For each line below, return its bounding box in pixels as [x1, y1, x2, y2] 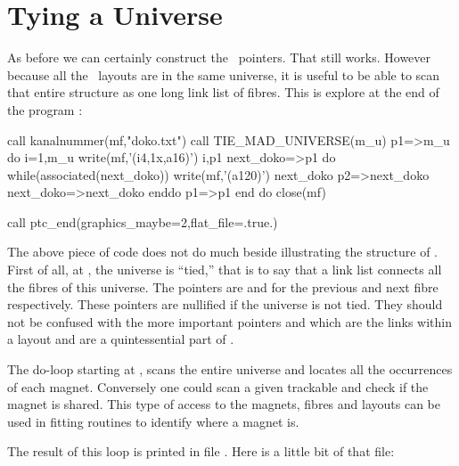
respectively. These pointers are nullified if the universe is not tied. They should [7, 295, 443, 314]
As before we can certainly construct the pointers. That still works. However [7, 48, 431, 67]
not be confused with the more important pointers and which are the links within [7, 312, 452, 331]
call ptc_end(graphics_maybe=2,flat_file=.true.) [7, 212, 278, 231]
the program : [7, 100, 83, 119]
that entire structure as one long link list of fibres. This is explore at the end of [7, 83, 439, 102]
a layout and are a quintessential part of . [7, 330, 234, 348]
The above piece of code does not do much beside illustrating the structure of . [7, 242, 439, 261]
